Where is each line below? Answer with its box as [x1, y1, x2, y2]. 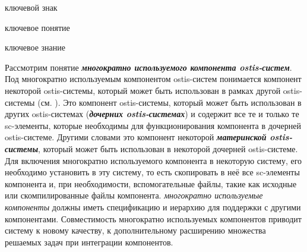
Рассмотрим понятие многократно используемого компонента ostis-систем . [5, 61, 292, 73]
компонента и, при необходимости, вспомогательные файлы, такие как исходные [5, 177, 297, 190]
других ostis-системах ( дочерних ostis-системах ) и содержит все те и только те [5, 108, 299, 120]
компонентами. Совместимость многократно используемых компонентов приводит [5, 212, 302, 225]
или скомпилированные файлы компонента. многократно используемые [5, 189, 263, 201]
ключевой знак [5, 1, 58, 13]
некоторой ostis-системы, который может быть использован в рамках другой [5, 84, 281, 96]
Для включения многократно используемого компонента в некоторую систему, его [5, 154, 302, 166]
